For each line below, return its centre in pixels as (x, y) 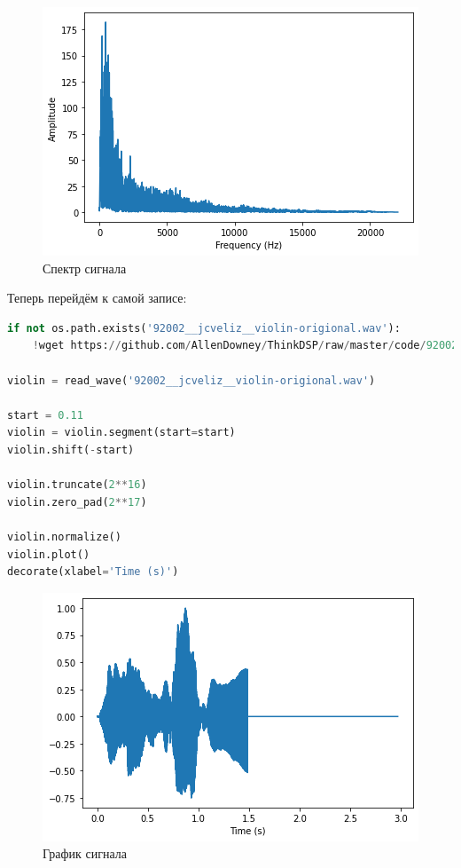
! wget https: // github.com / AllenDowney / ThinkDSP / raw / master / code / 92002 (245, 346)
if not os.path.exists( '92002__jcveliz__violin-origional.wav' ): (204, 328)
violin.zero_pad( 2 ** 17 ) (77, 502)
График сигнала (85, 853)
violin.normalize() (64, 537)
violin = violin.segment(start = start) (121, 433)
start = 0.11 (45, 415)
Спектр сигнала (85, 268)
